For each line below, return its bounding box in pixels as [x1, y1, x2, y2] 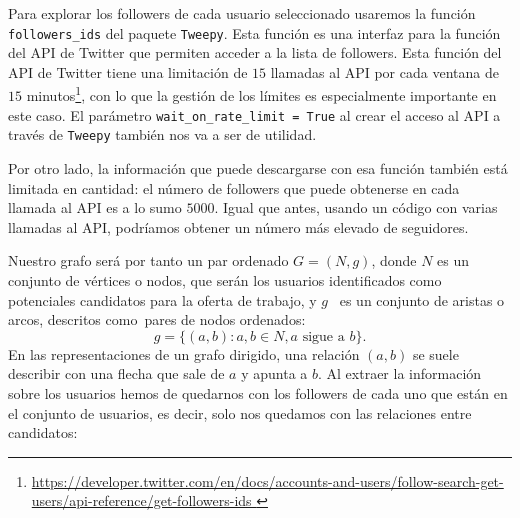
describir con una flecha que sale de [8, 363, 225, 384]
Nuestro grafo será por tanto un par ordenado [8, 250, 289, 271]
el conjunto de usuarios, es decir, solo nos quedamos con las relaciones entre [8, 402, 472, 423]
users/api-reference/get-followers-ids [31, 490, 252, 511]
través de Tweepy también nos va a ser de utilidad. [8, 124, 317, 145]
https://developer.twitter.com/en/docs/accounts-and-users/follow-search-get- [31, 470, 504, 491]
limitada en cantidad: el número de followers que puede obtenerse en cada [8, 177, 460, 198]
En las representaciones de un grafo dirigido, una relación [8, 343, 360, 364]
